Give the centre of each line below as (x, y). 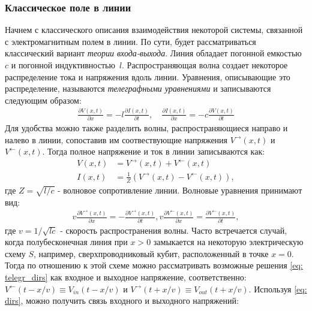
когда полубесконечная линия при (66, 242)
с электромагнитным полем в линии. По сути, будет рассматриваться (130, 41)
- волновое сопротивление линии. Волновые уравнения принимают (180, 190)
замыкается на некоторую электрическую (228, 242)
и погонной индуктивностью (63, 65)
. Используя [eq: (278, 289)
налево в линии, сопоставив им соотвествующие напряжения (116, 139)
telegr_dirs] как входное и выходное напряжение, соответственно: (126, 277)
